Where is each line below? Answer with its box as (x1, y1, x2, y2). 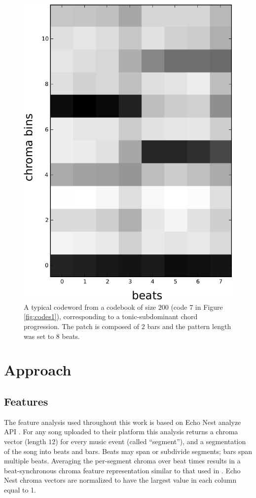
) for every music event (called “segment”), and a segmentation (55, 436, 246, 446)
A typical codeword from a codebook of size (24, 301, 156, 312)
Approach (4, 360, 72, 380)
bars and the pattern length (147, 321, 231, 331)
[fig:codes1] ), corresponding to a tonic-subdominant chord (24, 311, 198, 322)
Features (4, 393, 48, 409)
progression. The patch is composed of (24, 321, 140, 331)
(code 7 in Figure (171, 301, 223, 312)
